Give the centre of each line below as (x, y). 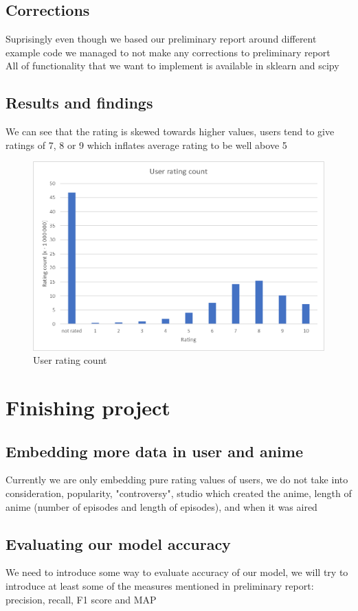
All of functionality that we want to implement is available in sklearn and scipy (172, 66)
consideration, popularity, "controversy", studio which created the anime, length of (179, 493)
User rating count (70, 360)
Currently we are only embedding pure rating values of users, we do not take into (177, 480)
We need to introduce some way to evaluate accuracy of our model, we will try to (177, 572)
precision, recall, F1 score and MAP (81, 599)
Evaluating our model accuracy (118, 543)
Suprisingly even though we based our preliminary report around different (161, 39)
